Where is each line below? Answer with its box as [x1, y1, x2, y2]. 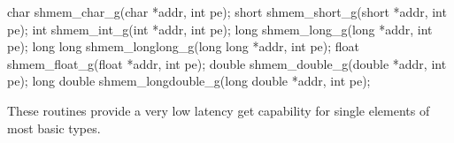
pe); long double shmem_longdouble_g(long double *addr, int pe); [7, 71, 371, 90]
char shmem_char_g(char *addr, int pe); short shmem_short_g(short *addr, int [7, 3, 447, 20]
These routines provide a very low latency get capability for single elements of [7, 101, 430, 119]
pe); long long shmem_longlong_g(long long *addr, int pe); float [7, 37, 360, 56]
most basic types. [7, 118, 101, 137]
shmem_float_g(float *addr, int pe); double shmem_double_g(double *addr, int [7, 54, 447, 72]
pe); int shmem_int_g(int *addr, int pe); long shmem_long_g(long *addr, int [7, 19, 433, 38]
